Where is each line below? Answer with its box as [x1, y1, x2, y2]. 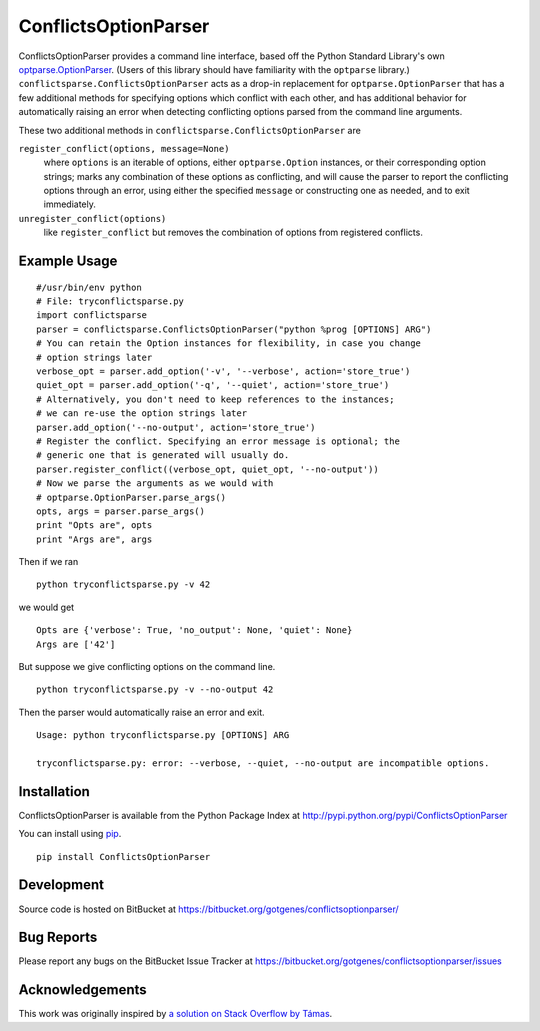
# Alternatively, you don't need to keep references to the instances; [36, 393, 395, 405]
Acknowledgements [18, 981, 147, 999]
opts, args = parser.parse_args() [36, 505, 205, 517]
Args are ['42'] [36, 638, 116, 650]
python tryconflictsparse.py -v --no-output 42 [36, 684, 274, 695]
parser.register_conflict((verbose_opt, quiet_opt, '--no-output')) [36, 463, 379, 475]
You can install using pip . [18, 828, 122, 840]
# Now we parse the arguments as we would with [36, 478, 274, 489]
